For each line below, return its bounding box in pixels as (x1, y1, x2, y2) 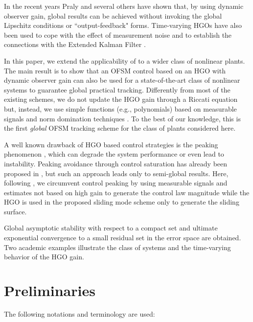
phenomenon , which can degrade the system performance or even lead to (4, 149, 224, 159)
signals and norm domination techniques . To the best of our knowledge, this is (4, 113, 241, 123)
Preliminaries (4, 280, 95, 300)
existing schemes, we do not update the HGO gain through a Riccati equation (4, 94, 238, 104)
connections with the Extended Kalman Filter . (4, 39, 146, 49)
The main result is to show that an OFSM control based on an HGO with (4, 65, 226, 75)
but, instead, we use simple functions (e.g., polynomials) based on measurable (4, 103, 237, 114)
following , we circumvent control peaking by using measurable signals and (4, 178, 228, 188)
